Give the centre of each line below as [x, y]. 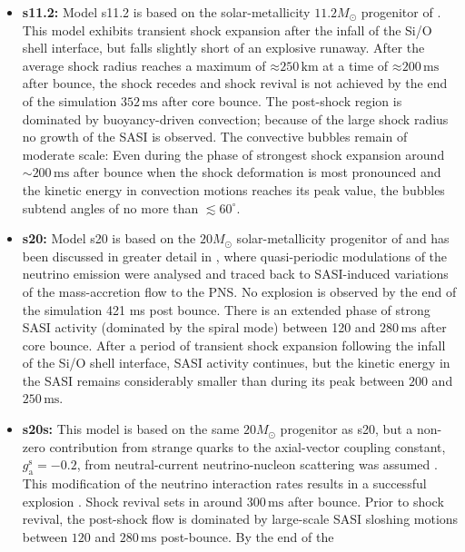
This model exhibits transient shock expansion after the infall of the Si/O [227, 30]
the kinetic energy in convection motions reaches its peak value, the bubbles [233, 189]
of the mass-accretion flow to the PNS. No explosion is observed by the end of [239, 291]
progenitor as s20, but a [346, 429]
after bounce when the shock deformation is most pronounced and [257, 172]
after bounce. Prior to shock [366, 501]
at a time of [356, 65]
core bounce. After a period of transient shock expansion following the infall [234, 345]
